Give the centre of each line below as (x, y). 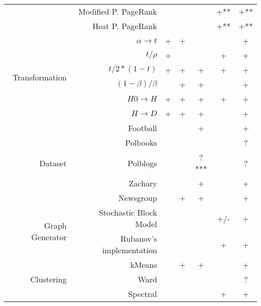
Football (143, 128)
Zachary (143, 183)
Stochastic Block (128, 212)
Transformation (39, 77)
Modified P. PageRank (118, 11)
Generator (49, 237)
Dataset (53, 163)
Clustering (48, 279)
